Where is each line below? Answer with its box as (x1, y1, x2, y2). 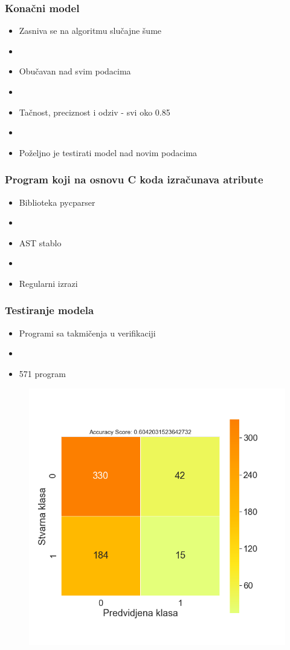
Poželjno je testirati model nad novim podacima (19, 146, 198, 159)
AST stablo (19, 236, 62, 249)
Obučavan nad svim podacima (19, 65, 131, 77)
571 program (19, 367, 66, 379)
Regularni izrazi (19, 277, 78, 289)
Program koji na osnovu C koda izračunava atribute (5, 172, 263, 187)
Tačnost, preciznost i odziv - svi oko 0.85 (19, 105, 170, 118)
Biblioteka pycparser (19, 195, 95, 208)
